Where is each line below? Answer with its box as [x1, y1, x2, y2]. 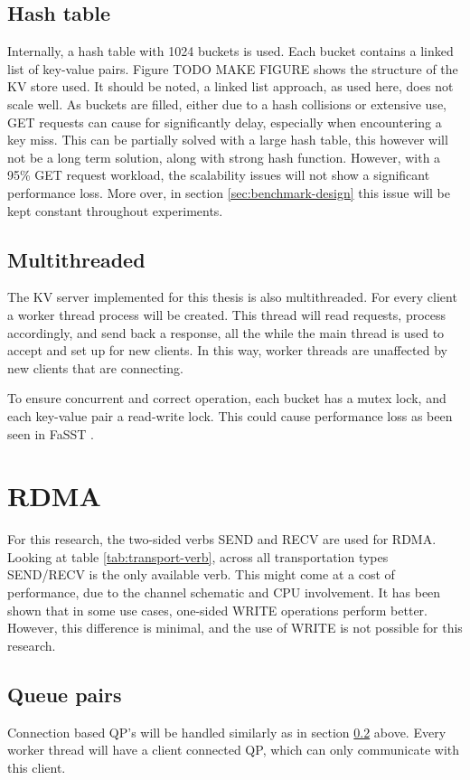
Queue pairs [7, 680, 122, 708]
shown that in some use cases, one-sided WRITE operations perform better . [7, 600, 428, 619]
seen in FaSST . [7, 424, 94, 443]
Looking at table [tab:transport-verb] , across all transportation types [7, 547, 389, 566]
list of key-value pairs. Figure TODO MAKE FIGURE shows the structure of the [7, 59, 458, 78]
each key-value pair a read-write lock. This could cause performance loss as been [7, 406, 453, 425]
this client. [7, 757, 66, 776]
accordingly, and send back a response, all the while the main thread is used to [7, 323, 445, 342]
